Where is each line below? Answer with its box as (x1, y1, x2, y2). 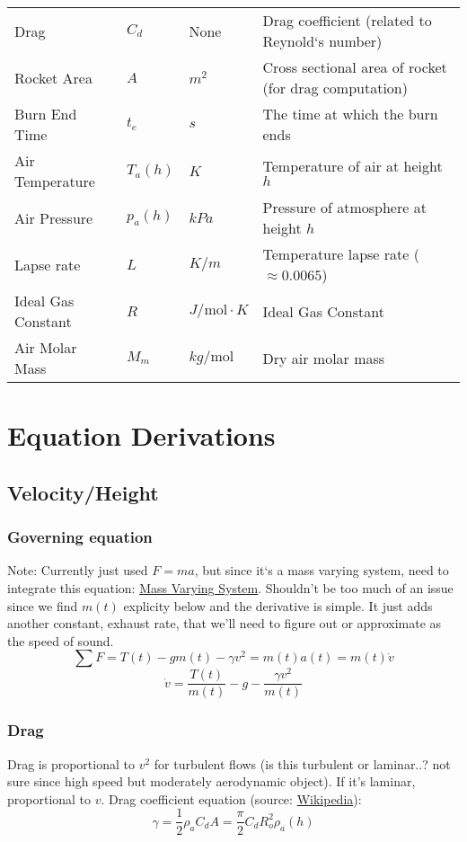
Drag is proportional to (7, 754, 135, 773)
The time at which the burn (262, 103, 438, 124)
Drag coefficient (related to (262, 10, 432, 31)
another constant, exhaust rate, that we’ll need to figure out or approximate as (7, 614, 442, 633)
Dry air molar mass (262, 347, 385, 368)
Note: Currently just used (7, 561, 148, 580)
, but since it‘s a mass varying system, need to (194, 561, 449, 580)
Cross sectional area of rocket (262, 57, 447, 77)
